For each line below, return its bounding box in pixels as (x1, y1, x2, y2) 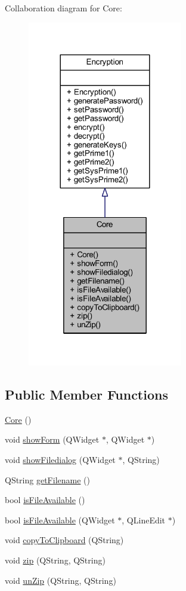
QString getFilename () (5, 473, 90, 486)
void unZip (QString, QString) (5, 574, 116, 586)
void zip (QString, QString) (5, 553, 106, 566)
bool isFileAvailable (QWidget (5, 513, 115, 526)
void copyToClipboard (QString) (5, 534, 124, 546)
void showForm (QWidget (5, 433, 100, 446)
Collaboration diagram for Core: (5, 2, 122, 14)
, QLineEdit (122, 513, 166, 526)
